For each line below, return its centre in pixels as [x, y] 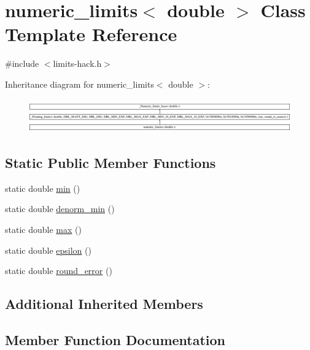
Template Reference [91, 34]
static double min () [43, 188]
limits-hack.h [77, 63]
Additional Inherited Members [104, 304]
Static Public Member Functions [110, 163]
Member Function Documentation [115, 339]
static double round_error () [59, 271]
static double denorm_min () [60, 209]
